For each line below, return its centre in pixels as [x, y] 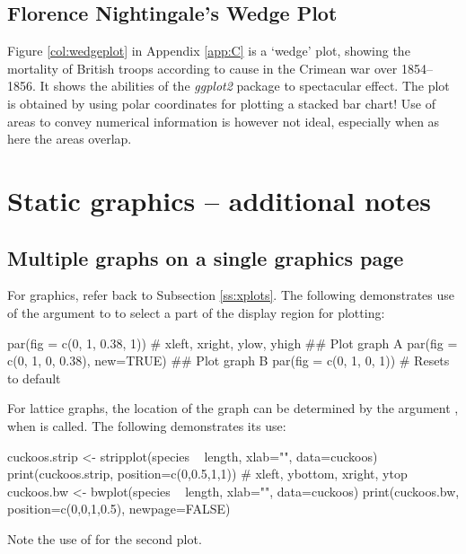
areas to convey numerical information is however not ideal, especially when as [224, 121]
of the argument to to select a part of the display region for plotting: [196, 312]
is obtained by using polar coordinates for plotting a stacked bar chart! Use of [221, 103]
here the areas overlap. [70, 139]
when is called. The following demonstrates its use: [147, 425]
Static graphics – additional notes [219, 200]
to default [34, 378]
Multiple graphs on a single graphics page [206, 257]
